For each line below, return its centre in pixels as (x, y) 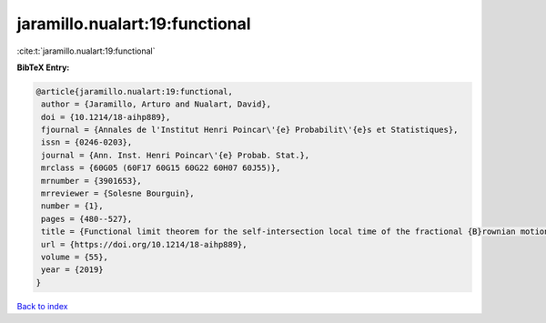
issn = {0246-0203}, (87, 142)
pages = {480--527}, (87, 219)
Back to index (42, 306)
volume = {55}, (75, 257)
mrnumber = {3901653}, (92, 181)
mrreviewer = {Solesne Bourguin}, (118, 194)
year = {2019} (72, 270)
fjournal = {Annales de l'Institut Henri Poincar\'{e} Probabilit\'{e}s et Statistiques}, (250, 130)
